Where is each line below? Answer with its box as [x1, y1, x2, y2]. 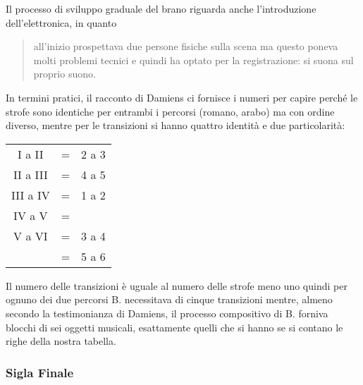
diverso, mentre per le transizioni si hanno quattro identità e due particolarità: [6, 118, 345, 133]
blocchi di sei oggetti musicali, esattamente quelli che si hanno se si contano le [6, 319, 343, 334]
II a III [13, 166, 48, 183]
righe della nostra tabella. [6, 334, 116, 348]
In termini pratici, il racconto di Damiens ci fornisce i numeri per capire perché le [6, 90, 358, 104]
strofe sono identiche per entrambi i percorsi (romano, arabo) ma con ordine [6, 104, 335, 118]
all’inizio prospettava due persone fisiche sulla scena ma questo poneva [33, 39, 338, 54]
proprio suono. [33, 66, 96, 81]
